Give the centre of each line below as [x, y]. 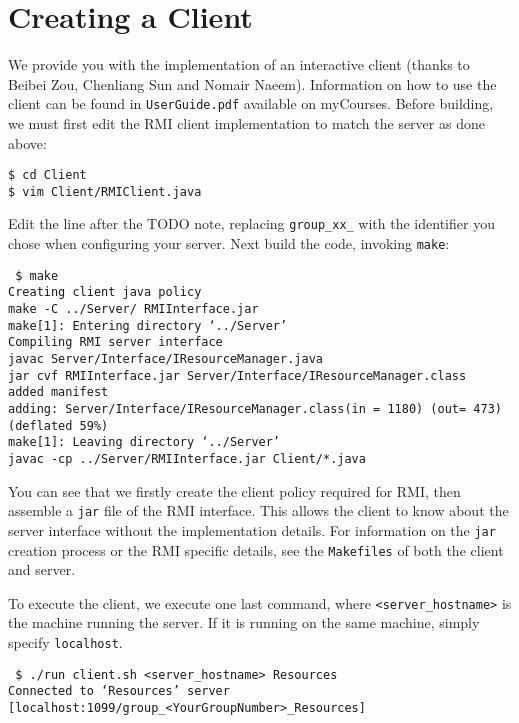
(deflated [40, 425]
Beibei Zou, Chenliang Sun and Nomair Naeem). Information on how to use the [252, 83]
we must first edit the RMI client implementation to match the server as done [246, 122]
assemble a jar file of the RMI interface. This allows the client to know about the [258, 510]
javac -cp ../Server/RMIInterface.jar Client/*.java [187, 459]
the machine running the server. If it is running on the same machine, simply [244, 622]
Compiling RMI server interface [115, 342]
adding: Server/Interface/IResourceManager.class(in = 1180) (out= [237, 409]
